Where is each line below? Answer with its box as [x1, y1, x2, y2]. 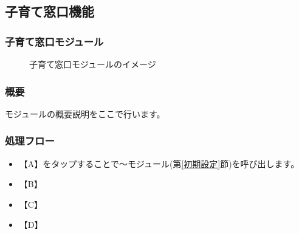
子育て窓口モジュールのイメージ [29, 58, 156, 70]
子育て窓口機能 [5, 2, 94, 21]
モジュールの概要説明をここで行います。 [5, 107, 165, 120]
